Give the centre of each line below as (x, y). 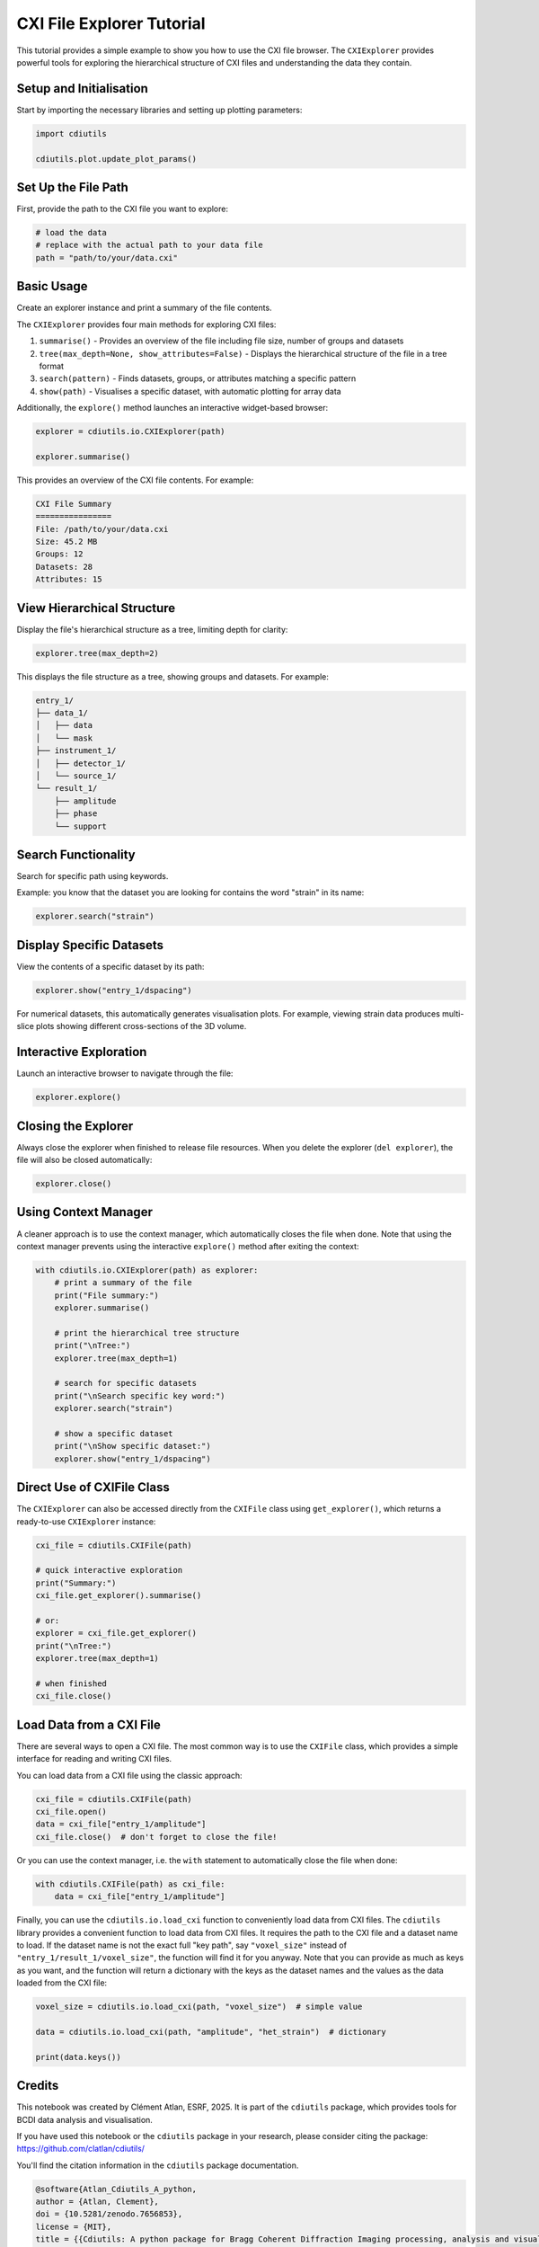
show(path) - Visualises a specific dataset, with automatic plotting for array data (190, 391)
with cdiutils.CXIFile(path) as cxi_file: (130, 1884)
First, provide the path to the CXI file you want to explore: (123, 209)
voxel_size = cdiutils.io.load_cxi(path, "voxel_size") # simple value (199, 2007)
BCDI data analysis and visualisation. (84, 2119)
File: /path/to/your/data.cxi (102, 529)
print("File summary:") (106, 1295)
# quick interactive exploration (109, 1570)
